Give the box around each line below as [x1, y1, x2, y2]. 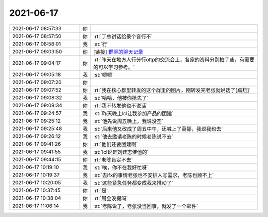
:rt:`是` [93, 187, 109, 194]
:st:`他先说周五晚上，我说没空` [93, 118, 164, 125]
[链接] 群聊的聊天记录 [93, 48, 143, 55]
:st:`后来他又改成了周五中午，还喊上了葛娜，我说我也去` [93, 125, 223, 132]
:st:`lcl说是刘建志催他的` [93, 148, 149, 155]
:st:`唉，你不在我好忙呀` [93, 164, 149, 171]
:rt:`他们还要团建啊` [93, 141, 138, 148]
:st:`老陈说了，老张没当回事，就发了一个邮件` [93, 203, 199, 210]
